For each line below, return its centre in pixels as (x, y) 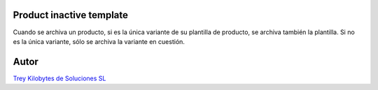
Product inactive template (71, 15)
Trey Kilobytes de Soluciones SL (59, 78)
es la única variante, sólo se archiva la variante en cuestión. (99, 41)
